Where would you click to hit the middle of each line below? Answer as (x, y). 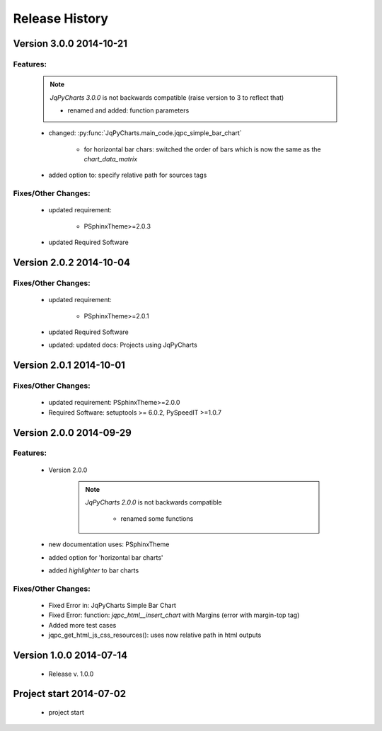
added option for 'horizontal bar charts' (106, 557)
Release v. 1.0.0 (71, 674)
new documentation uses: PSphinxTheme (109, 544)
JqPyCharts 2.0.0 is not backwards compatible (154, 502)
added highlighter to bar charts (94, 570)
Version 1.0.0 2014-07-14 (70, 655)
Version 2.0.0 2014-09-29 (73, 433)
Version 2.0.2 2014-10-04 (72, 263)
